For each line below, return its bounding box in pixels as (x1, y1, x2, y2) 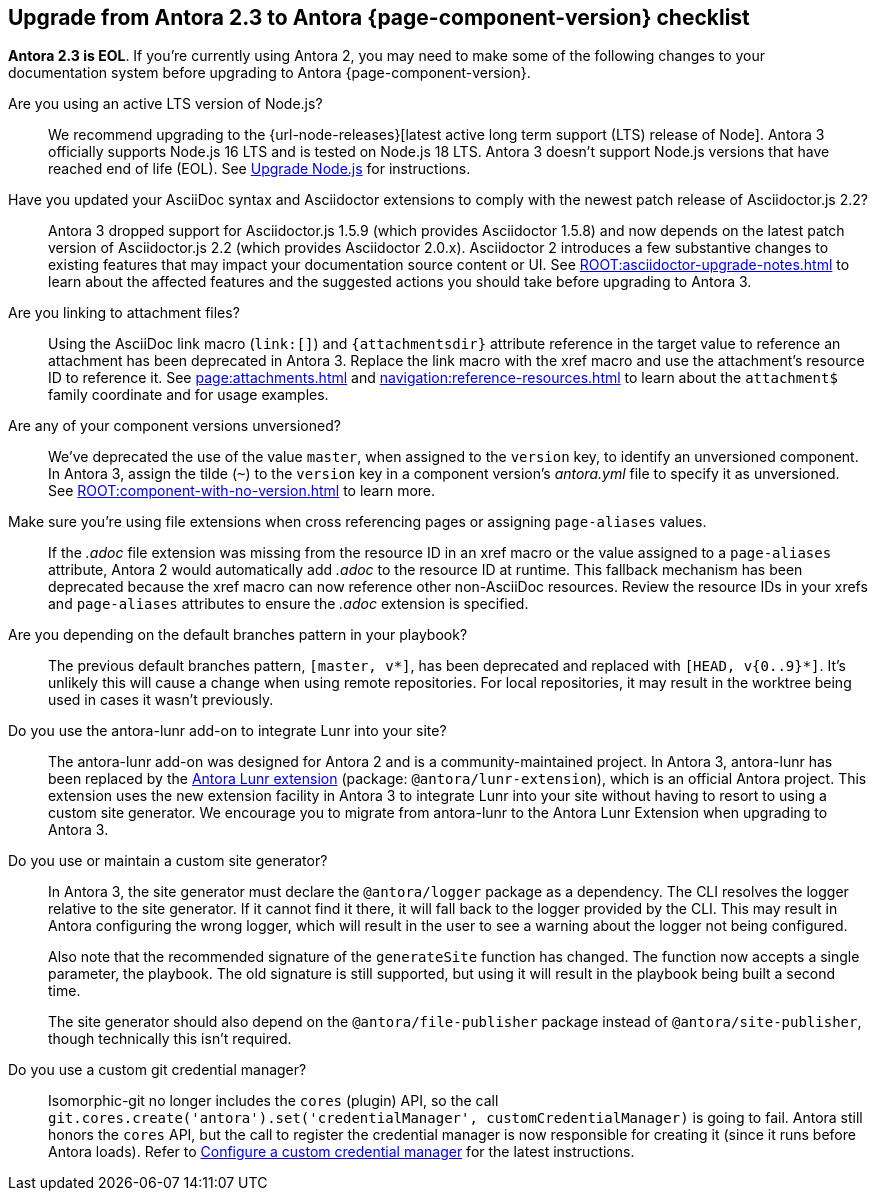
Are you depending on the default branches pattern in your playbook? (8, 626, 468, 644)
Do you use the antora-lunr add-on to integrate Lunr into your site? (8, 722, 447, 740)
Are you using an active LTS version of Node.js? (8, 95, 323, 113)
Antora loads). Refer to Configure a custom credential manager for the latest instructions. (48, 1143, 635, 1161)
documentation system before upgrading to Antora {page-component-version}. (8, 64, 531, 82)
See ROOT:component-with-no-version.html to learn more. (48, 482, 436, 500)
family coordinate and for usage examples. (48, 386, 329, 404)
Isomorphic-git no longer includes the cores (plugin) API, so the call (48, 1092, 499, 1110)
